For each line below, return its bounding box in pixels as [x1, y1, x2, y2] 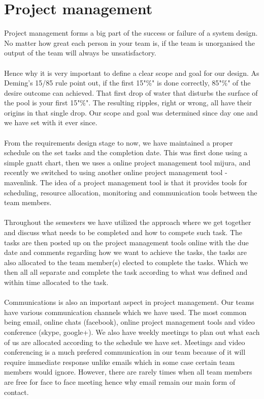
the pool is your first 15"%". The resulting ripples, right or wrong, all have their [4, 97, 252, 108]
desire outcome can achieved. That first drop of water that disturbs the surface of [4, 87, 258, 98]
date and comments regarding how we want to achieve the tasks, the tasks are [4, 247, 247, 258]
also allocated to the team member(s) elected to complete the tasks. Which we [4, 256, 248, 267]
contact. [4, 386, 29, 397]
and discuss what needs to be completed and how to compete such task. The [4, 227, 243, 237]
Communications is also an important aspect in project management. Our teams [4, 297, 254, 307]
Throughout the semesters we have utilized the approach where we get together [4, 217, 251, 227]
